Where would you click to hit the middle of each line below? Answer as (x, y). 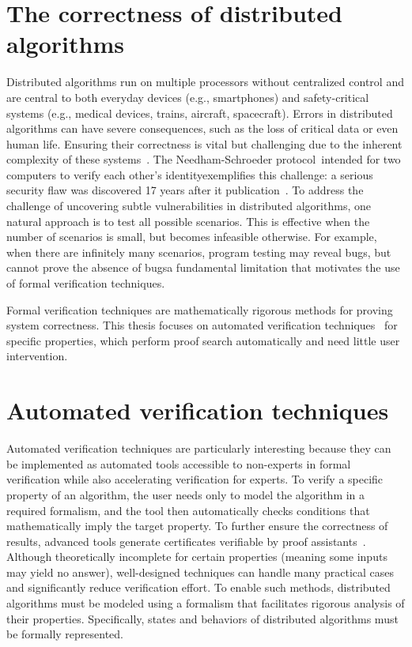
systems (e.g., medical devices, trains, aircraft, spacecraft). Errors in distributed (200, 113)
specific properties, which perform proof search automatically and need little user (203, 340)
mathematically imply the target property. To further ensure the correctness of (197, 526)
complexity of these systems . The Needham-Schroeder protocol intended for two (204, 159)
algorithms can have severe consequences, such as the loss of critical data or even (202, 128)
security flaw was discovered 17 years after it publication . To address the (185, 190)
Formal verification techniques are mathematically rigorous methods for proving (200, 309)
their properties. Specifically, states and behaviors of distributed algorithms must (202, 618)
